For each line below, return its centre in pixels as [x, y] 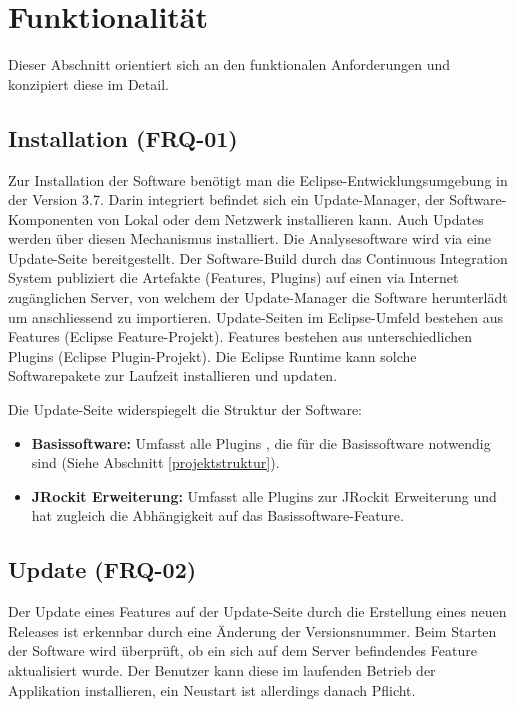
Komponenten [51, 218]
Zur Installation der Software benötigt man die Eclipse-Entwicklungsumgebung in [258, 179]
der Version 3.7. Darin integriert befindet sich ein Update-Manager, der [226, 199]
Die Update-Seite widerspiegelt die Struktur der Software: [185, 409]
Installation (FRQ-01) [123, 137]
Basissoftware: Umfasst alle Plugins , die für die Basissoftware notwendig [261, 442]
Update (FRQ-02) [102, 569]
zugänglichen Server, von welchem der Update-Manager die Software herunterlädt [258, 297]
